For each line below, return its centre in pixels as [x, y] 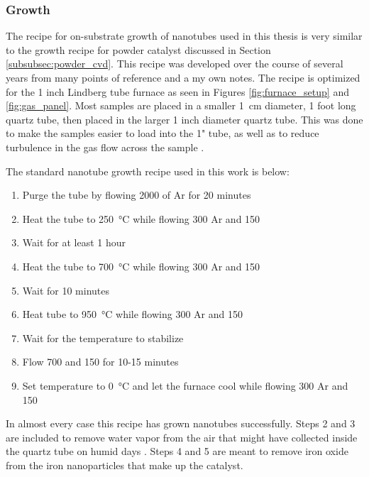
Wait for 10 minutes [66, 290]
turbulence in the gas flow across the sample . [105, 147]
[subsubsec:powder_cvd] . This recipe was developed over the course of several [175, 64]
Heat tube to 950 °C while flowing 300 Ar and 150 [132, 314]
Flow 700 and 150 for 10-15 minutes [100, 362]
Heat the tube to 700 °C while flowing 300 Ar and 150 [141, 266]
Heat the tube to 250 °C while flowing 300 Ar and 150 [141, 218]
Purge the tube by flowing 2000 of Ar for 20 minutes [137, 195]
